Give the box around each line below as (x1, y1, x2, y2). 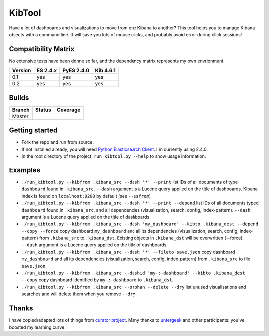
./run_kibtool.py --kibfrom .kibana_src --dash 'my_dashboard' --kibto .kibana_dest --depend (21, 221, 259, 227)
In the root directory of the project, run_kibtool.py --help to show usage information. (21, 153, 206, 159)
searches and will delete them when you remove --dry (21, 291, 135, 297)
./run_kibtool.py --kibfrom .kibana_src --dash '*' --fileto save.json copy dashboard (21, 249, 235, 255)
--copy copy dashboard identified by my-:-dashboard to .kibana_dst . (21, 277, 174, 283)
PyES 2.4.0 (62, 67, 90, 74)
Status (35, 106, 52, 113)
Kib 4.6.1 (95, 67, 116, 74)
